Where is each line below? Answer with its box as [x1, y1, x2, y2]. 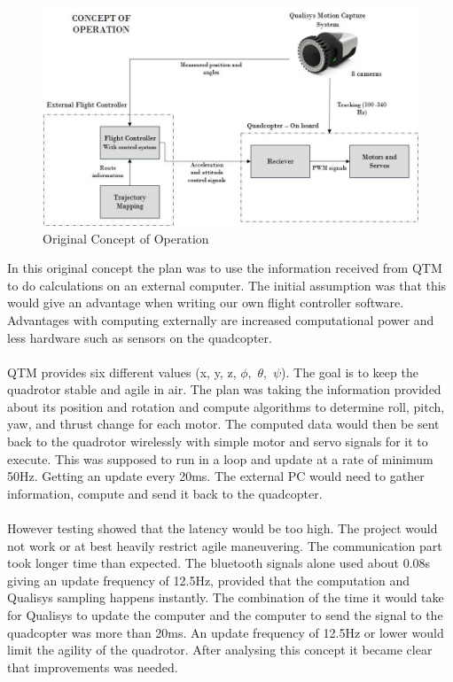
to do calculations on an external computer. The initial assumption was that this [7, 275, 447, 294]
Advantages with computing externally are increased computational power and [7, 310, 434, 329]
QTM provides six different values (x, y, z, [7, 362, 237, 381]
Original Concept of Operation [43, 229, 209, 247]
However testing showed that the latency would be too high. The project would [7, 519, 438, 538]
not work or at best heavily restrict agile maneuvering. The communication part [7, 536, 442, 554]
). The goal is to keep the [281, 362, 418, 381]
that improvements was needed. [7, 657, 178, 676]
